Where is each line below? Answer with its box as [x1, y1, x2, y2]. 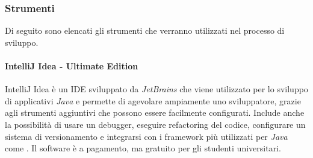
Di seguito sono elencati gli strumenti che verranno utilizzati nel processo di [5, 24, 285, 37]
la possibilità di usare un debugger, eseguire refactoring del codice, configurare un [5, 118, 306, 130]
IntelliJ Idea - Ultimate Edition [5, 60, 138, 72]
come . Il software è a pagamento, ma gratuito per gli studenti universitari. [5, 142, 281, 154]
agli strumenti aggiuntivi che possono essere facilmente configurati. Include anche [5, 106, 305, 119]
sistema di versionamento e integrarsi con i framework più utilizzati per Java [5, 130, 288, 142]
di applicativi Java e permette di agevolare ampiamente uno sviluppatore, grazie [5, 94, 301, 107]
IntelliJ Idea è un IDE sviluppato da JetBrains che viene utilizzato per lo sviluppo [5, 83, 308, 95]
